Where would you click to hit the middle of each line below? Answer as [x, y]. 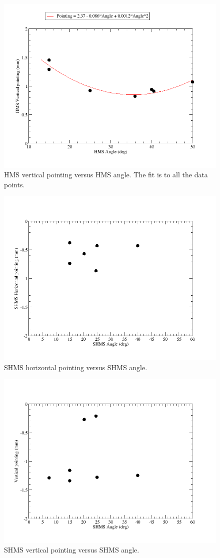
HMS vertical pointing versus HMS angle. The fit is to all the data [106, 175]
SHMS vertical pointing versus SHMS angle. [72, 550]
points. [14, 184]
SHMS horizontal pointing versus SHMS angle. [76, 367]
